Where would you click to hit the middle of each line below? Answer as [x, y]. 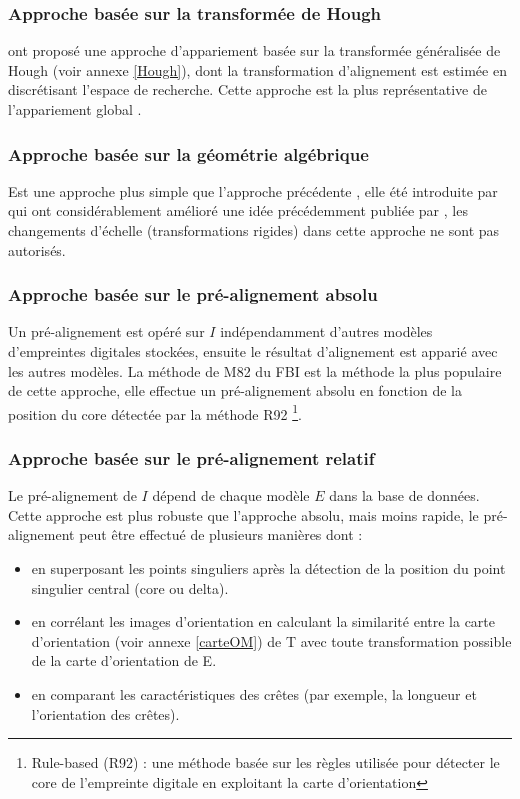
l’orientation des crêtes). [105, 713]
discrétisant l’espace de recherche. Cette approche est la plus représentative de [247, 89]
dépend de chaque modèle [231, 495]
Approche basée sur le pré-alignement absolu [193, 294]
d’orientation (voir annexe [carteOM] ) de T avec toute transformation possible [271, 640]
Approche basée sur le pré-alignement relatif [191, 457]
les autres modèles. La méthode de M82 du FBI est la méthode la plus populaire [255, 370]
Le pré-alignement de [72, 495]
